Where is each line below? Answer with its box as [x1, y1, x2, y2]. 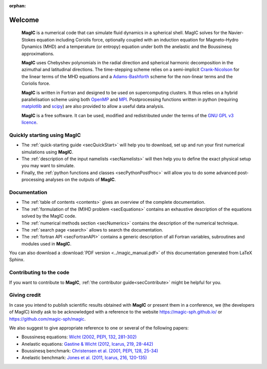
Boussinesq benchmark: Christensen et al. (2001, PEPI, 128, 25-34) [21, 348, 158, 354]
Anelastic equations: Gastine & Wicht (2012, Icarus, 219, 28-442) [21, 341, 153, 347]
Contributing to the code [9, 269, 70, 276]
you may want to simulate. [21, 163, 75, 169]
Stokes [21, 37, 36, 43]
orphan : [9, 3, 26, 8]
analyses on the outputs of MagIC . [45, 177, 116, 183]
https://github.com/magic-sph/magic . [9, 316, 86, 322]
